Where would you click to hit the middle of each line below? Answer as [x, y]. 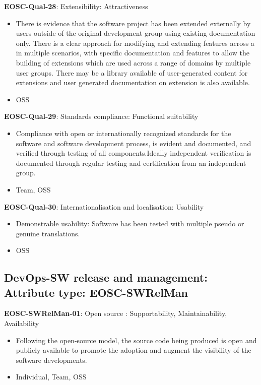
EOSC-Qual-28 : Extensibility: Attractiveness [76, 6]
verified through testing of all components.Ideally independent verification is [134, 153]
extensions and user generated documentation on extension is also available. [133, 82]
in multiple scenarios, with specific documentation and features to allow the [133, 53]
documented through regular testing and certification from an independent [131, 163]
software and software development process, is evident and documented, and [134, 143]
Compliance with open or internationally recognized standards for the [123, 133]
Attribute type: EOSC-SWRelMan [96, 292]
